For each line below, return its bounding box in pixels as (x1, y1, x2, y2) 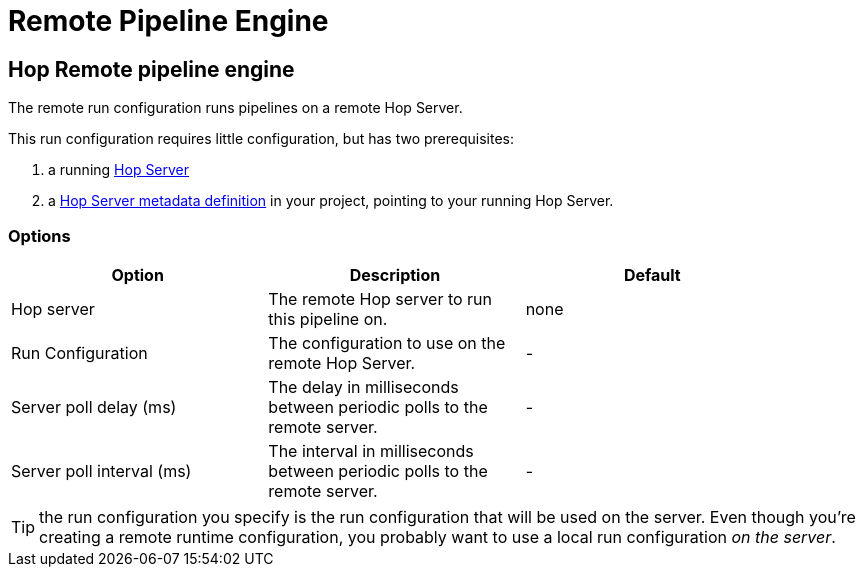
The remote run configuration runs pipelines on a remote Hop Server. (8, 99, 463, 117)
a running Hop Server (48, 161, 190, 179)
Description (349, 264, 441, 285)
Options (8, 225, 71, 246)
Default (623, 264, 681, 285)
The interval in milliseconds (268, 440, 474, 461)
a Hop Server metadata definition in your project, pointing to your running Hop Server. (48, 192, 614, 210)
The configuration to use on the (268, 332, 506, 353)
